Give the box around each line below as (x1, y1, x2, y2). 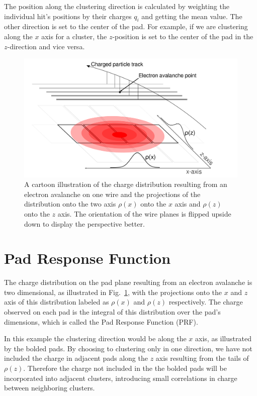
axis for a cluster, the (41, 31, 107, 41)
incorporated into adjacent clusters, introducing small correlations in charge (4, 372, 237, 383)
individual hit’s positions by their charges (4, 11, 132, 21)
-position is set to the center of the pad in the (112, 31, 253, 41)
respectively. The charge (168, 296, 243, 307)
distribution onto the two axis (24, 199, 116, 209)
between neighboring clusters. (4, 382, 95, 393)
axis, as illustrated (195, 333, 251, 344)
